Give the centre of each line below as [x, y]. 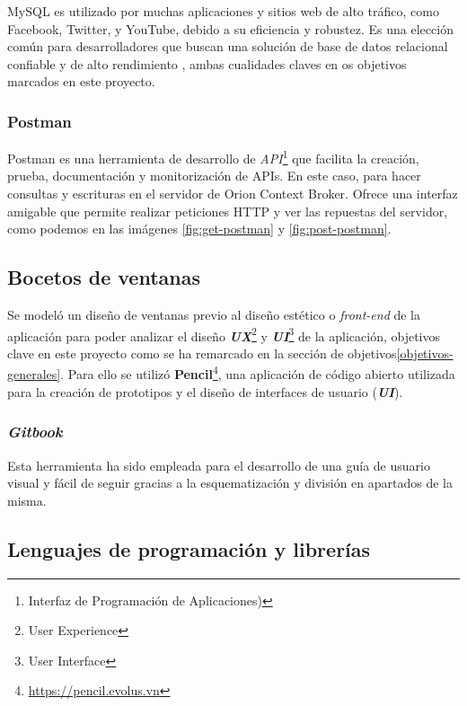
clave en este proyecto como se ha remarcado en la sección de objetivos [202, 353]
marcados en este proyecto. [81, 81]
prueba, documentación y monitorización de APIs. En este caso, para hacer [214, 176]
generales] [34, 374]
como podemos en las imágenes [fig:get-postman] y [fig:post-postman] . [199, 229]
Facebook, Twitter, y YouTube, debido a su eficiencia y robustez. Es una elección [230, 28]
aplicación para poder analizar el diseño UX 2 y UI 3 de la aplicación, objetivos [224, 334]
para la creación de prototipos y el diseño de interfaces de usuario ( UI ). [205, 391]
